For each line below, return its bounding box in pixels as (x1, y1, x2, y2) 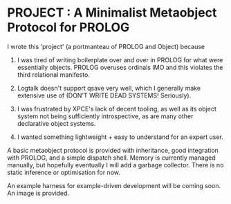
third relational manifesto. (17, 71, 90, 79)
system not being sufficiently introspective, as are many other (17, 112, 194, 120)
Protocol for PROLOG (7, 19, 130, 35)
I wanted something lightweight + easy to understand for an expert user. (17, 133, 223, 141)
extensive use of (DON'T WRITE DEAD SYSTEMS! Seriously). (17, 91, 192, 100)
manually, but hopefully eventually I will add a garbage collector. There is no (7, 160, 224, 169)
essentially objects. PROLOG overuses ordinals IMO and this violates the (17, 63, 223, 71)
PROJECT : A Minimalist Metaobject (7, 5, 217, 21)
